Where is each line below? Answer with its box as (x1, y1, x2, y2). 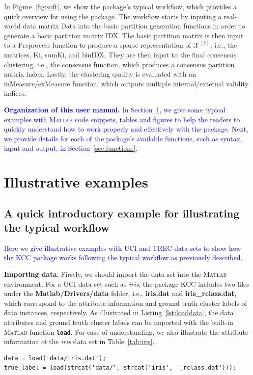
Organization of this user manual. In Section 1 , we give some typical (4, 104, 225, 114)
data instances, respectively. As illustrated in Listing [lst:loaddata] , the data (4, 307, 234, 318)
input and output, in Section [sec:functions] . (4, 143, 138, 153)
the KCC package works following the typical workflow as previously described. (4, 252, 243, 263)
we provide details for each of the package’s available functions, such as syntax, (4, 133, 242, 143)
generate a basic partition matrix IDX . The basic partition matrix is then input (4, 30, 244, 40)
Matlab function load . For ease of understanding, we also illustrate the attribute (4, 326, 249, 337)
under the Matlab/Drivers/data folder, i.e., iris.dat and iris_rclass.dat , (4, 288, 237, 298)
